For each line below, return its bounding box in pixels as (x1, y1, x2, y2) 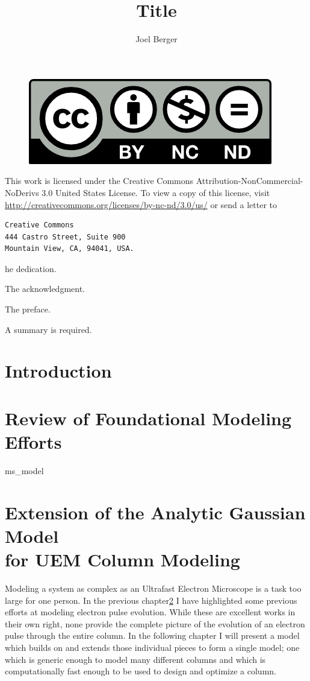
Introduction (5, 358, 112, 383)
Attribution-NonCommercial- (196, 174, 303, 187)
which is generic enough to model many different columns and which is (5, 653, 266, 665)
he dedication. (5, 262, 57, 274)
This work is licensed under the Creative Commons (5, 174, 194, 187)
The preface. (5, 303, 51, 315)
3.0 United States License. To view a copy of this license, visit (42, 186, 270, 198)
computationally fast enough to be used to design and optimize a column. (5, 665, 276, 677)
